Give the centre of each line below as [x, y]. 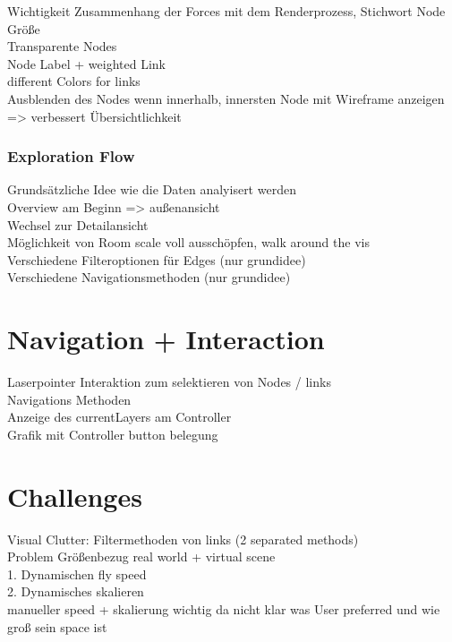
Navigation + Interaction [166, 339]
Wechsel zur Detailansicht [78, 224]
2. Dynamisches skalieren [76, 591]
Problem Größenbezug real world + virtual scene [141, 556]
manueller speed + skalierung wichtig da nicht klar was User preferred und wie [224, 608]
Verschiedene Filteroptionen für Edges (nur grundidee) [157, 259]
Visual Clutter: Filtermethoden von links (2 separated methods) [183, 539]
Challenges [75, 496]
